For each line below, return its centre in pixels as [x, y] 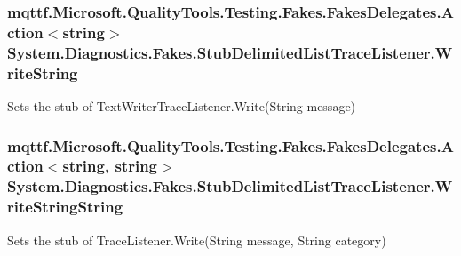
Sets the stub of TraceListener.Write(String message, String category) [197, 240]
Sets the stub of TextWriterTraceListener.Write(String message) [182, 105]
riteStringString [65, 207]
